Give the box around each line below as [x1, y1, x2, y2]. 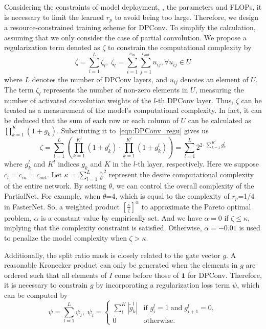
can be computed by [4, 289, 68, 300]
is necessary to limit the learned [4, 11, 104, 22]
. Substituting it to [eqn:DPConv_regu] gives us [57, 125, 209, 135]
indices [58, 158, 79, 169]
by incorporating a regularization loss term [96, 279, 230, 290]
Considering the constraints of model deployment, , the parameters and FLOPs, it [4, 2, 262, 12]
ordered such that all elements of [4, 269, 107, 280]
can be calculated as [188, 115, 252, 126]
